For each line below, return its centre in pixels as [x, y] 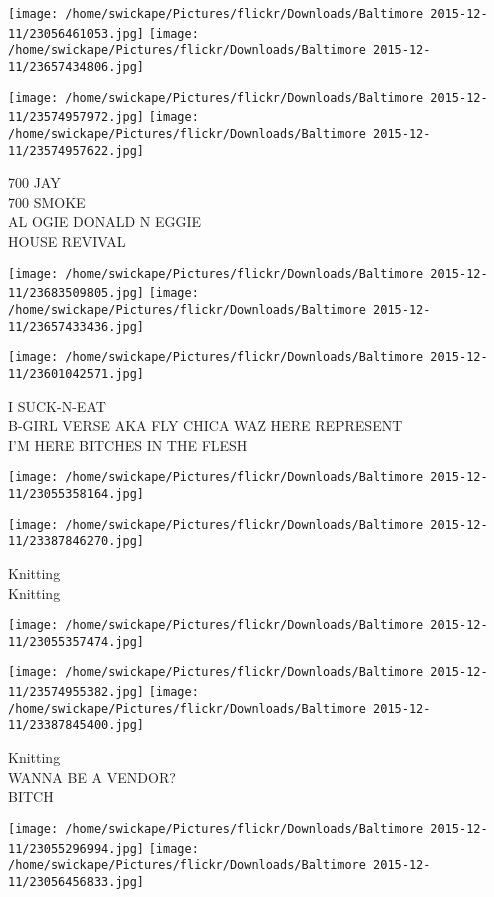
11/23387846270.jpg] [76, 541]
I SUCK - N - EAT [57, 405]
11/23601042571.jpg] [76, 373]
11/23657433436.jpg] [76, 326]
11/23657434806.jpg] [76, 66]
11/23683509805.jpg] [76, 293]
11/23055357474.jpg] [76, 641]
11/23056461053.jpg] [76, 33]
